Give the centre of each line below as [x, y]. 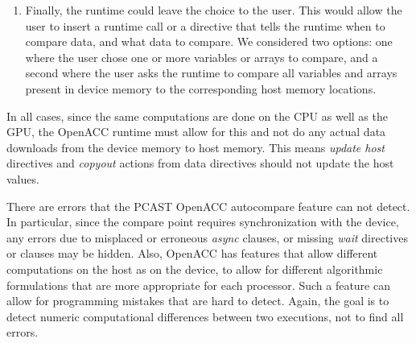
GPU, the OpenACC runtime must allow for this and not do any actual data [196, 132]
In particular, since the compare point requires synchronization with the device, [203, 222]
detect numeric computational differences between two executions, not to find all [205, 316]
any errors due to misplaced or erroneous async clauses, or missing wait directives [207, 237]
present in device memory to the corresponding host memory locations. [201, 88]
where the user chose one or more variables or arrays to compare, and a [202, 57]
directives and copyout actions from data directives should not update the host [200, 163]
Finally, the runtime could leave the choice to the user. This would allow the [214, 10]
